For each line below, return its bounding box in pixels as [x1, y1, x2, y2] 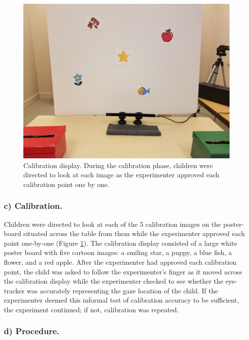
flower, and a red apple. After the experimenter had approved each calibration [4, 256, 237, 267]
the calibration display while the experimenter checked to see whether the [4, 276, 223, 286]
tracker [4, 285, 25, 295]
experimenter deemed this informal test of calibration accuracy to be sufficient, [4, 295, 239, 305]
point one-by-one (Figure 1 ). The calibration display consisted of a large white [4, 238, 237, 248]
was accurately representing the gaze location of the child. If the [27, 285, 218, 295]
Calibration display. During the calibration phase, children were [23, 160, 213, 170]
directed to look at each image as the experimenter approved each [23, 170, 220, 180]
